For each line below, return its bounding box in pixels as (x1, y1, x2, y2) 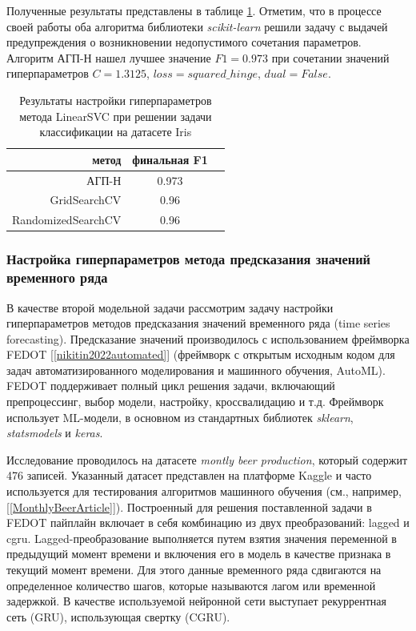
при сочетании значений (271, 49, 390, 66)
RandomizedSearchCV (12, 211, 122, 228)
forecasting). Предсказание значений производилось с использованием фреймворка (6, 330, 410, 347)
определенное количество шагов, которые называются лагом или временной (6, 577, 376, 593)
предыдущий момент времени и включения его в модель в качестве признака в (6, 545, 391, 562)
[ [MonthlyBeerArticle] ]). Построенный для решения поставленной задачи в (6, 498, 372, 515)
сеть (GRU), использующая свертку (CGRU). (6, 608, 230, 625)
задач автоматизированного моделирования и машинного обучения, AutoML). (6, 361, 386, 378)
